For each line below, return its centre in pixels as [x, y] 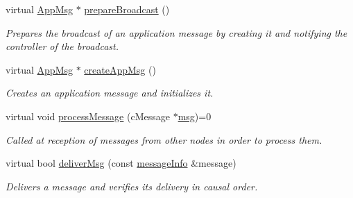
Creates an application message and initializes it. [110, 93]
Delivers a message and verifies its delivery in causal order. [132, 186]
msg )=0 [195, 116]
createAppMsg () [120, 69]
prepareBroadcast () [127, 9]
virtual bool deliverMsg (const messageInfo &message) [121, 163]
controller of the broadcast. [62, 46]
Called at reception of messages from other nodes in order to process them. [164, 139]
